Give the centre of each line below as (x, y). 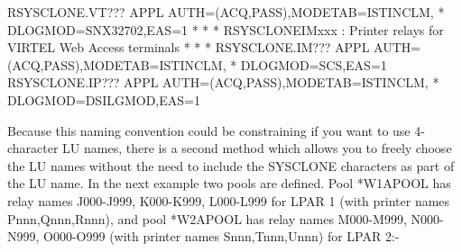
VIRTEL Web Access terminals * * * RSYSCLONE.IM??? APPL (189, 47)
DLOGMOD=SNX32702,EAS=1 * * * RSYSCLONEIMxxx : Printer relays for (226, 29)
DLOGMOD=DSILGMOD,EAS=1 (104, 99)
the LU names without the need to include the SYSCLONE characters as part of (231, 165)
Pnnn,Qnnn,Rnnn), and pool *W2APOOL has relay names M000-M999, (207, 218)
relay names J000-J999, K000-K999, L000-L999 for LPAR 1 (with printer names (229, 200)
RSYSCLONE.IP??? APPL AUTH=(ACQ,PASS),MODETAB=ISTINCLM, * (223, 82)
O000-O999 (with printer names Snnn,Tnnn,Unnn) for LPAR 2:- (222, 236)
